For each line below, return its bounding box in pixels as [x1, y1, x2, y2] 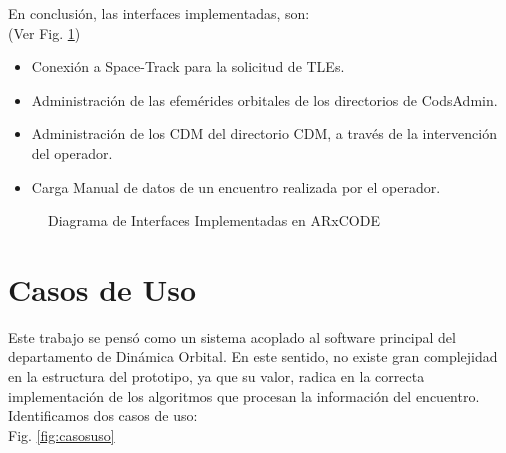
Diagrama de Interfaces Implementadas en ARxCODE [48, 210, 380, 231]
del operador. [31, 142, 113, 163]
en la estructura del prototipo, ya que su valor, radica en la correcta [8, 366, 425, 387]
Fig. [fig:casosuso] [8, 424, 115, 445]
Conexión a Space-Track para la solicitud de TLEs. [31, 56, 345, 77]
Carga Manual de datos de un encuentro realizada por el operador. [31, 176, 441, 197]
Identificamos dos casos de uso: [8, 405, 198, 426]
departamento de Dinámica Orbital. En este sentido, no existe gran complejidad [8, 346, 498, 367]
